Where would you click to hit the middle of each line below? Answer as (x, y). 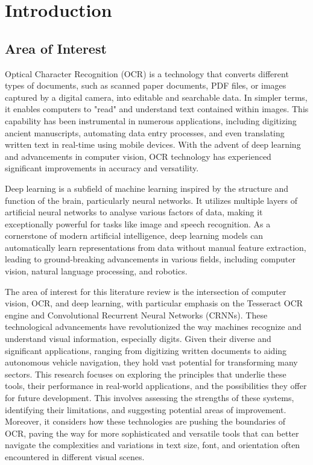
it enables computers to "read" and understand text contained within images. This (157, 109)
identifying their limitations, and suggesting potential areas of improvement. (146, 409)
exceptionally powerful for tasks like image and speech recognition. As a (138, 223)
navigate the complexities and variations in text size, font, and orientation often (153, 445)
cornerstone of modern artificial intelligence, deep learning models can (134, 236)
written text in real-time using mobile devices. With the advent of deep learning (153, 144)
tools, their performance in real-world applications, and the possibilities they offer (156, 386)
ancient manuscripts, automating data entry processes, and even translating (145, 132)
